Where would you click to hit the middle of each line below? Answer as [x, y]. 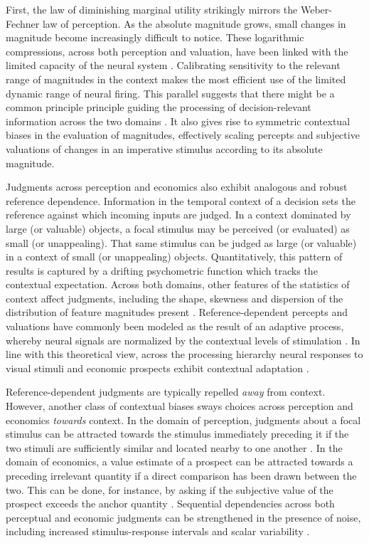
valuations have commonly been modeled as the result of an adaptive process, [175, 326]
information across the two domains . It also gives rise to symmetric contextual [178, 121]
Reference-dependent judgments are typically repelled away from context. [166, 392]
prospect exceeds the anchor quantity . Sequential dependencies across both [170, 504]
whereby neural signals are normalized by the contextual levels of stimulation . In [183, 340]
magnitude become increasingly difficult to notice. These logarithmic [155, 37]
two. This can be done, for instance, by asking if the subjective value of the [170, 489]
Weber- [316, 9]
